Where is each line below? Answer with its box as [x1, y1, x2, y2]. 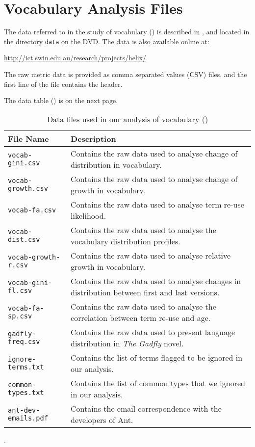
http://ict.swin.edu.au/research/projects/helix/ [4, 53, 147, 63]
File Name [8, 132, 49, 144]
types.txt [8, 388, 44, 396]
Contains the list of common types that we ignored [71, 377, 245, 389]
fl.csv [8, 286, 32, 294]
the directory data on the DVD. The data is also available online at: [4, 36, 209, 46]
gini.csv [8, 158, 40, 167]
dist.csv [8, 235, 40, 243]
